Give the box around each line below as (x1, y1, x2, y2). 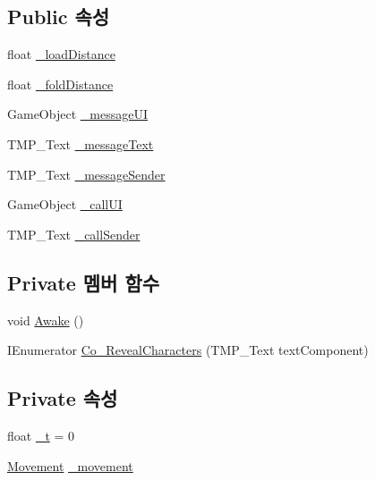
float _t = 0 (7, 425, 75, 444)
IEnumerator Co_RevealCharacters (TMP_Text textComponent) (7, 341, 369, 359)
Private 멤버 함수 (7, 268, 160, 296)
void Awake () (7, 310, 84, 329)
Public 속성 (7, 3, 110, 30)
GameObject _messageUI (7, 105, 148, 123)
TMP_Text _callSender (7, 224, 141, 243)
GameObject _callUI (7, 195, 123, 214)
